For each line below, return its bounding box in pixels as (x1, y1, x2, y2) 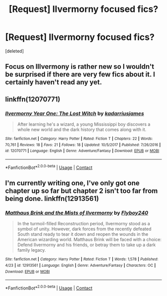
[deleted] (5, 48, 24, 54)
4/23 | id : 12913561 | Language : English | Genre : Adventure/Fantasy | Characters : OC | (5, 263, 156, 268)
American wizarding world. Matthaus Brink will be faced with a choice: (17, 237, 162, 243)
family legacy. (17, 247, 46, 253)
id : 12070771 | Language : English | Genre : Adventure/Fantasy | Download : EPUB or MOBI (5, 148, 160, 153)
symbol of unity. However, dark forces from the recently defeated (17, 226, 152, 232)
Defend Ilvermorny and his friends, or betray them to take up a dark (17, 242, 156, 248)
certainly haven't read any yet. (5, 78, 102, 87)
